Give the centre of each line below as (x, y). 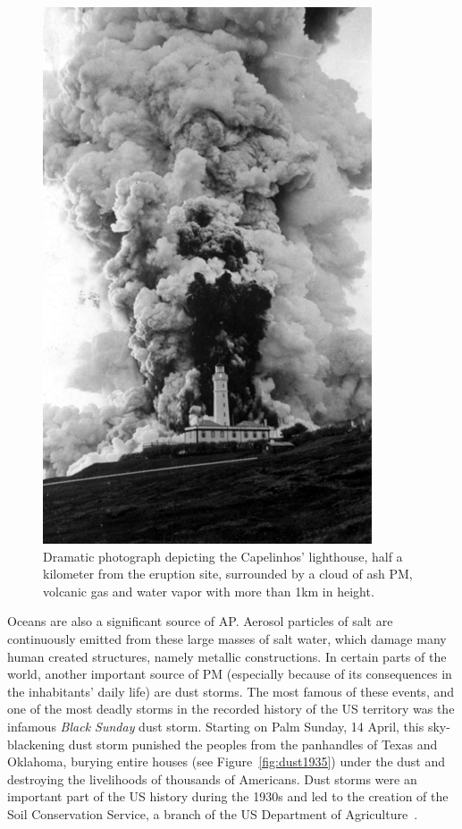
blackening (36, 744)
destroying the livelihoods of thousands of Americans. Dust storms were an (212, 778)
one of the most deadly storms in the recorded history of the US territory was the (231, 709)
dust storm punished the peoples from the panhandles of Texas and (253, 744)
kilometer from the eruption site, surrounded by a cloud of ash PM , (228, 574)
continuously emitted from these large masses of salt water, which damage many (227, 638)
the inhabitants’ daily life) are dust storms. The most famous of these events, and (231, 691)
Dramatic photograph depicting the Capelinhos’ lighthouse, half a (223, 556)
